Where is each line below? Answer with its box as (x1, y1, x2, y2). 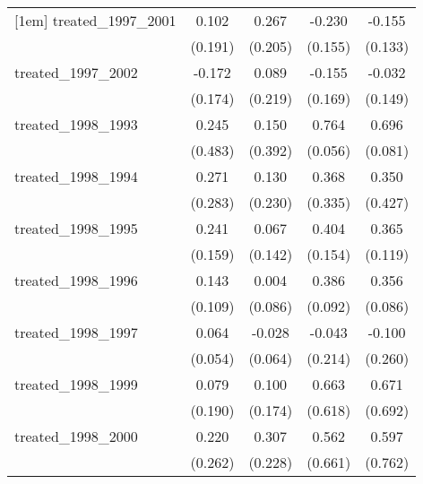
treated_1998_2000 (14, 426, 138, 446)
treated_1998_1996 (14, 270, 138, 290)
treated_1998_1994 (14, 166, 138, 186)
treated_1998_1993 (14, 114, 138, 134)
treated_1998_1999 (14, 374, 138, 394)
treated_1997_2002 (14, 62, 138, 82)
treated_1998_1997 (14, 322, 138, 342)
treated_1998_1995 (14, 218, 138, 238)
